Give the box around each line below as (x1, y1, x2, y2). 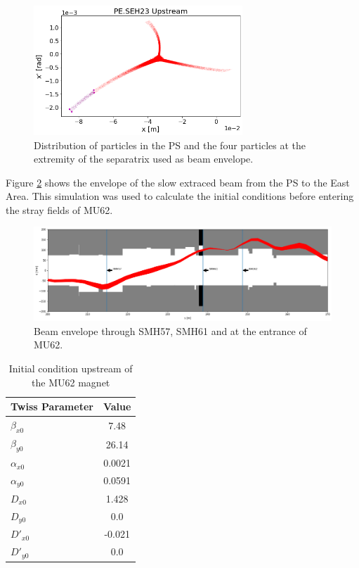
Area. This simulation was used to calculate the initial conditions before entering (6, 189, 354, 203)
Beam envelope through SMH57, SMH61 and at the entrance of (34, 323, 307, 338)
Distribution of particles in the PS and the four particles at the (34, 137, 306, 152)
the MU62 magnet (32, 374, 110, 389)
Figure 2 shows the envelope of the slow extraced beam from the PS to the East (6, 175, 350, 189)
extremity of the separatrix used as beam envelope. (34, 151, 254, 166)
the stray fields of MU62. (6, 202, 113, 217)
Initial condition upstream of (8, 361, 133, 375)
